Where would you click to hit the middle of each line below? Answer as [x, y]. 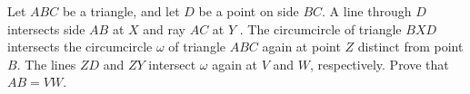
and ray [164, 28]
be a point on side [249, 11]
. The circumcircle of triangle [320, 28]
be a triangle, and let [121, 11]
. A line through [367, 11]
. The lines [46, 64]
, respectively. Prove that [379, 64]
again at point [301, 47]
